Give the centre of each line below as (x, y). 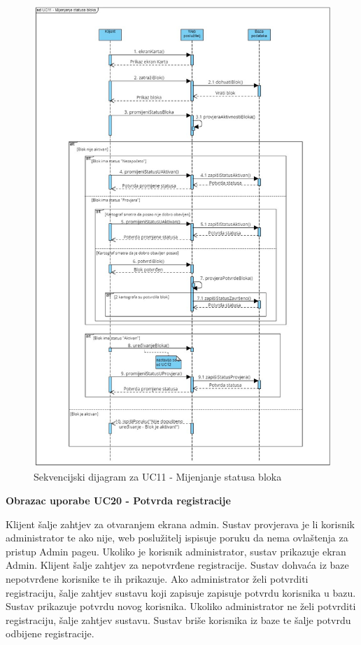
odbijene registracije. (50, 633)
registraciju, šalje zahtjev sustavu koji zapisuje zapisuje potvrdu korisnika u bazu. (181, 592)
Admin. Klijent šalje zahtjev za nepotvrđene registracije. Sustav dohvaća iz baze (177, 565)
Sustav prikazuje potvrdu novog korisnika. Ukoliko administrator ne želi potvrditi (181, 606)
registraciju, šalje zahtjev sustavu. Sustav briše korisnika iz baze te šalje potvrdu (178, 619)
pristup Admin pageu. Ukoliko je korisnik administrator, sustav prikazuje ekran (176, 551)
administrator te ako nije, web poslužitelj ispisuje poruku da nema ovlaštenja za (177, 538)
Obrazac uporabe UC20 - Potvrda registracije (118, 501)
